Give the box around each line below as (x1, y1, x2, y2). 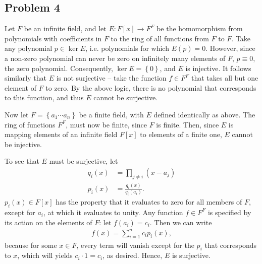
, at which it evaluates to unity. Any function (43, 207, 183, 217)
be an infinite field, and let (24, 23, 107, 34)
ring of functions (5, 119, 56, 129)
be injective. (5, 139, 42, 149)
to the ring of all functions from (111, 33, 209, 43)
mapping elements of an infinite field (5, 129, 118, 140)
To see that (5, 156, 39, 166)
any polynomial (5, 43, 53, 53)
